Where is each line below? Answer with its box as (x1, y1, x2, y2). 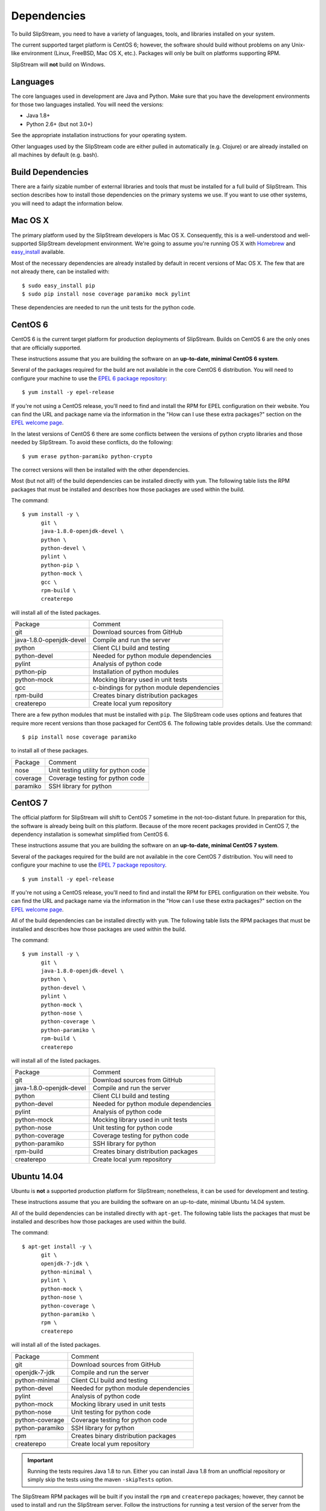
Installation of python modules (92, 668, 179, 676)
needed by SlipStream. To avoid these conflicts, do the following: (11, 439, 173, 446)
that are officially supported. (11, 344, 81, 351)
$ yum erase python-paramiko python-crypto (22, 453, 153, 459)
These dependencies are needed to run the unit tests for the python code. (11, 304, 196, 311)
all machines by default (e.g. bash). (11, 151, 99, 158)
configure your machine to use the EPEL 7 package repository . (11, 861, 167, 869)
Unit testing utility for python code (48, 766, 146, 774)
